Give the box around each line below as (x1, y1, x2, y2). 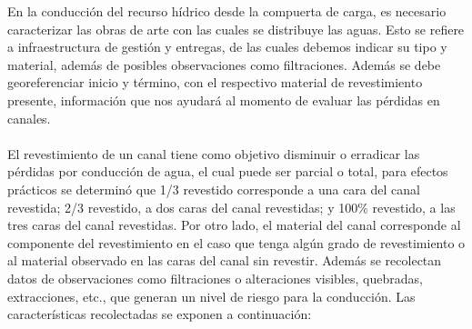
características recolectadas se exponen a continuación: (7, 304, 312, 324)
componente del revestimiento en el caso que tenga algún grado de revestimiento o (7, 233, 466, 252)
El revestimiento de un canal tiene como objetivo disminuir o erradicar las (7, 144, 420, 163)
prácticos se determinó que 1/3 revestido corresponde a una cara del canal (7, 179, 420, 198)
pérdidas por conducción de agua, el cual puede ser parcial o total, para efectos (7, 162, 448, 181)
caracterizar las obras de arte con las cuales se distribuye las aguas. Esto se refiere (7, 19, 465, 38)
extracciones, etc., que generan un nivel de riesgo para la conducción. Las (7, 286, 416, 305)
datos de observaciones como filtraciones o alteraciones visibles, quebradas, (7, 268, 423, 287)
